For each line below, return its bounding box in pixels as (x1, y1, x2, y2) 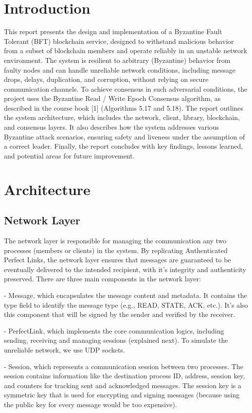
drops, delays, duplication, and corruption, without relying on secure (4, 74, 209, 84)
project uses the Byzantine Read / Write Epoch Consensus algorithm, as (4, 93, 221, 103)
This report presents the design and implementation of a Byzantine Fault (4, 26, 222, 37)
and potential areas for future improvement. (4, 150, 135, 160)
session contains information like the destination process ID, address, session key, (4, 371, 245, 381)
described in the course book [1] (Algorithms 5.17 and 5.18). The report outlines (4, 102, 244, 113)
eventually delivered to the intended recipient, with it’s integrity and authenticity (4, 264, 247, 274)
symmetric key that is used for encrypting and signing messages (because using (4, 390, 240, 400)
